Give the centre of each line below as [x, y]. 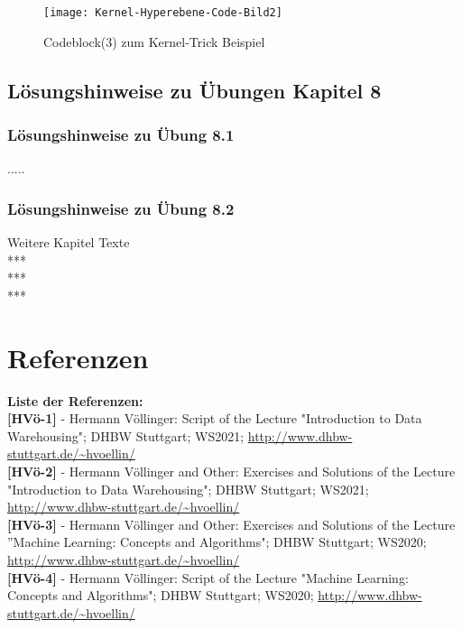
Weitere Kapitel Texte [69, 242]
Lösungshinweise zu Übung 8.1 [121, 134]
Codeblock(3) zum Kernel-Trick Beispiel [154, 41]
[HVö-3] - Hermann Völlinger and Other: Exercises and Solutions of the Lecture [231, 524]
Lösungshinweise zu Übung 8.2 [121, 208]
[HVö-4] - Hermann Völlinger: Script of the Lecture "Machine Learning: [208, 577]
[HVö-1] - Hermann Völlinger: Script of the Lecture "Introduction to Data [215, 418]
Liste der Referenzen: [75, 400]
